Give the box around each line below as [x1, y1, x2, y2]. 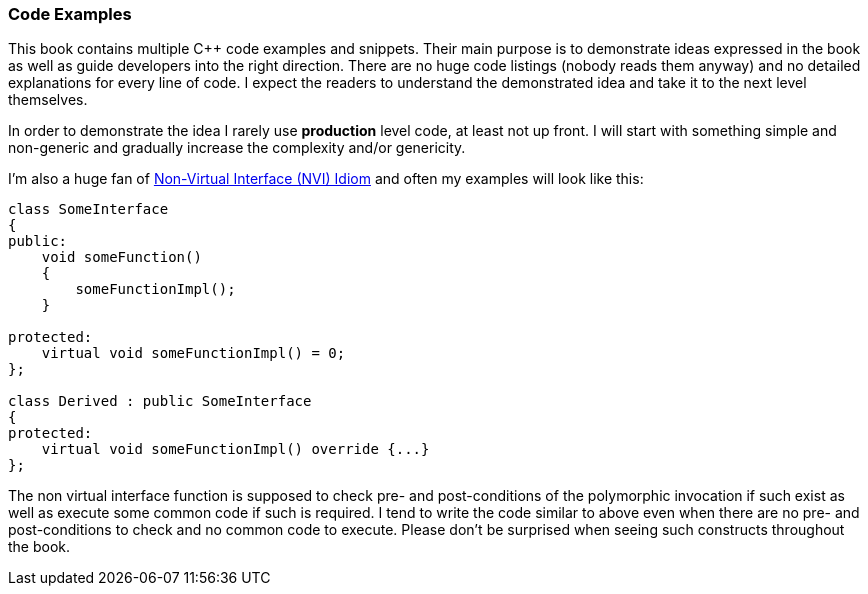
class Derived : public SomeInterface [8, 393, 312, 410]
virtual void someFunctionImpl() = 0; [41, 345, 346, 362]
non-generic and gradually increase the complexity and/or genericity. [8, 139, 466, 157]
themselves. [8, 91, 88, 109]
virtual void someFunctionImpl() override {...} [41, 441, 430, 458]
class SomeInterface [8, 201, 169, 218]
